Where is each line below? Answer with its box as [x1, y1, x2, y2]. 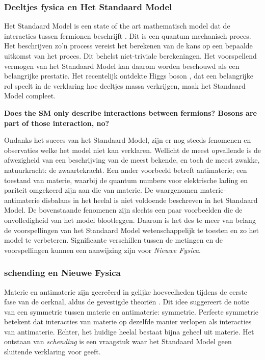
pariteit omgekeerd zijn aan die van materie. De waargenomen [4, 185, 198, 195]
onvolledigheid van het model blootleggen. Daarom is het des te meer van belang [4, 214, 256, 225]
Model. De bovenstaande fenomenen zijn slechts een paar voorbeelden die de [4, 204, 243, 215]
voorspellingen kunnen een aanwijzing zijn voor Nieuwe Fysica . [4, 244, 201, 255]
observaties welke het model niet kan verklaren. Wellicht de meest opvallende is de [4, 144, 261, 155]
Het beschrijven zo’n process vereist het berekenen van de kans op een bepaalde [4, 40, 253, 51]
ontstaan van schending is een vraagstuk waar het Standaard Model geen [4, 336, 232, 347]
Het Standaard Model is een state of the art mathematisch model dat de [4, 20, 230, 31]
